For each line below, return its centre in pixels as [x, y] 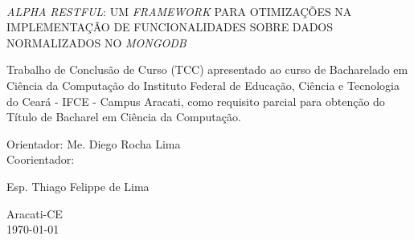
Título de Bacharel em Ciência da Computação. [124, 117]
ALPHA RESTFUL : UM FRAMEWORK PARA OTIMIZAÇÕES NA [179, 11]
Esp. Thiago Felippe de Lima [78, 186]
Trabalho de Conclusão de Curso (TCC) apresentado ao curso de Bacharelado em [207, 69]
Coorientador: [41, 159]
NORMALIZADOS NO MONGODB [96, 42]
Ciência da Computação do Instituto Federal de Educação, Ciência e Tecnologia [203, 85]
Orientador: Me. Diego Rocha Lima [94, 143]
